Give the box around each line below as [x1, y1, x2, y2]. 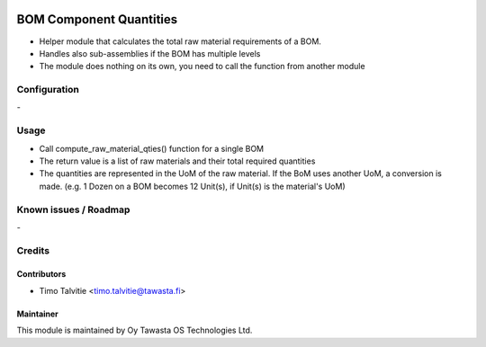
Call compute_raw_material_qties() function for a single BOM [39, 143, 265, 154]
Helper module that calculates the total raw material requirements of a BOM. [39, 36, 321, 47]
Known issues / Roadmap [16, 203, 130, 216]
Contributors [16, 269, 67, 280]
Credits [16, 244, 49, 256]
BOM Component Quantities [16, 12, 178, 27]
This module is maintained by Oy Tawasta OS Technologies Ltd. [16, 325, 253, 336]
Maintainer [16, 308, 58, 319]
